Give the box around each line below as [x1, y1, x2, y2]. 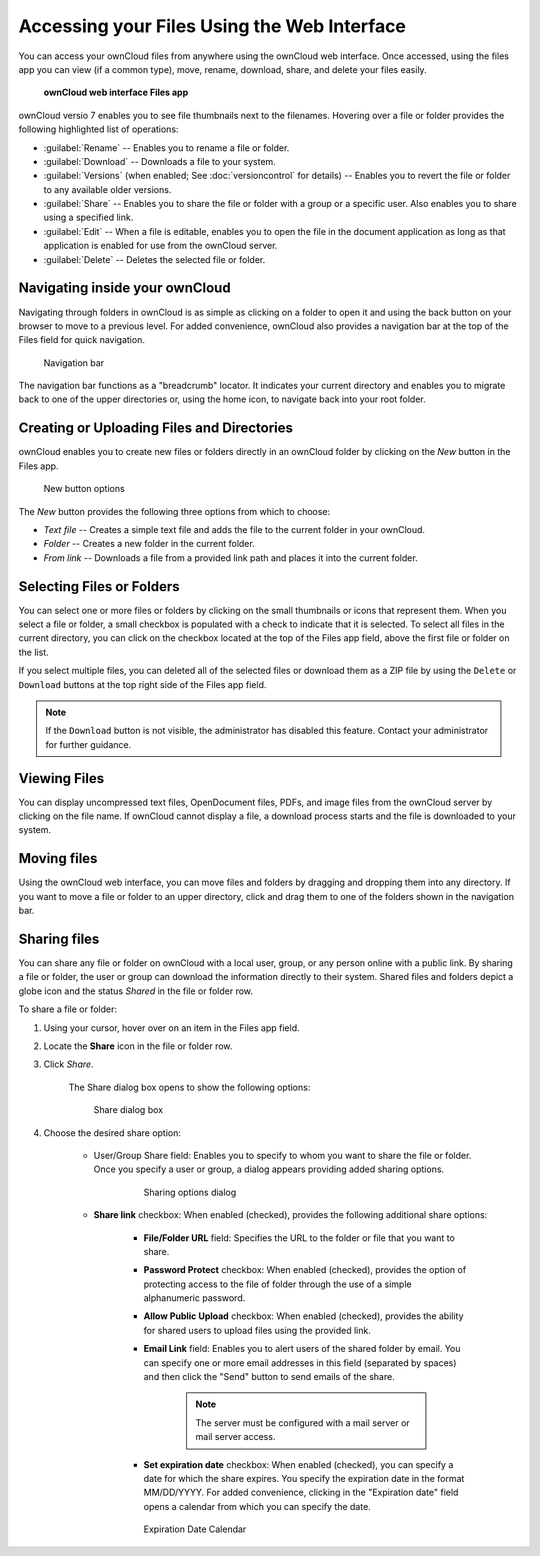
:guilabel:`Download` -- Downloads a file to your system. [43, 155, 277, 167]
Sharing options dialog [143, 1186, 237, 1198]
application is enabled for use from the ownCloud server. [43, 240, 278, 252]
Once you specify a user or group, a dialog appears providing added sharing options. [93, 1163, 445, 1175]
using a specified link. [43, 211, 134, 224]
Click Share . [43, 1058, 94, 1070]
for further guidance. [45, 738, 132, 750]
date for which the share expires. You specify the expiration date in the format [143, 1472, 465, 1484]
